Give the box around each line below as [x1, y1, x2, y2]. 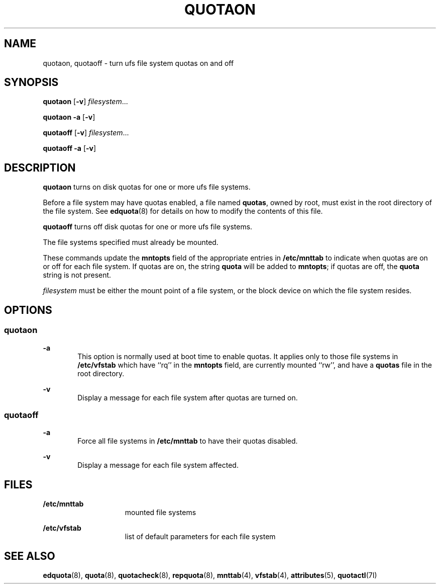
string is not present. [43, 271, 112, 280]
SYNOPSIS [4, 76, 59, 89]
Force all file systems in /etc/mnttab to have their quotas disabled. [77, 437, 298, 446]
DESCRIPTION [4, 161, 76, 174]
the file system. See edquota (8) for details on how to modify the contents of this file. [43, 207, 323, 216]
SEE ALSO [4, 549, 55, 562]
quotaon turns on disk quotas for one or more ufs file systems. [43, 183, 251, 192]
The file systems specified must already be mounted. [43, 238, 218, 247]
